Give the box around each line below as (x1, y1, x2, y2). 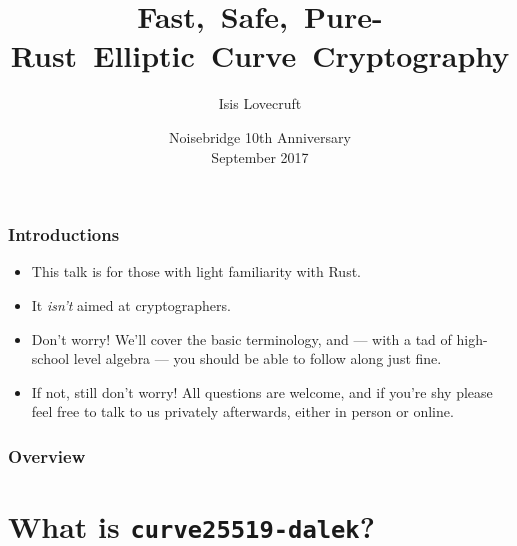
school (31, 348, 70, 369)
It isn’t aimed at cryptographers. (31, 294, 231, 315)
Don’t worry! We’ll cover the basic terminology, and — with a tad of (31, 328, 452, 349)
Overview (8, 443, 86, 468)
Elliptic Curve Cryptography (93, 35, 510, 76)
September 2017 (211, 146, 309, 167)
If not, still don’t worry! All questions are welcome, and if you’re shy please (31, 381, 493, 402)
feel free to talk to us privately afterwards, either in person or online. (31, 401, 454, 422)
